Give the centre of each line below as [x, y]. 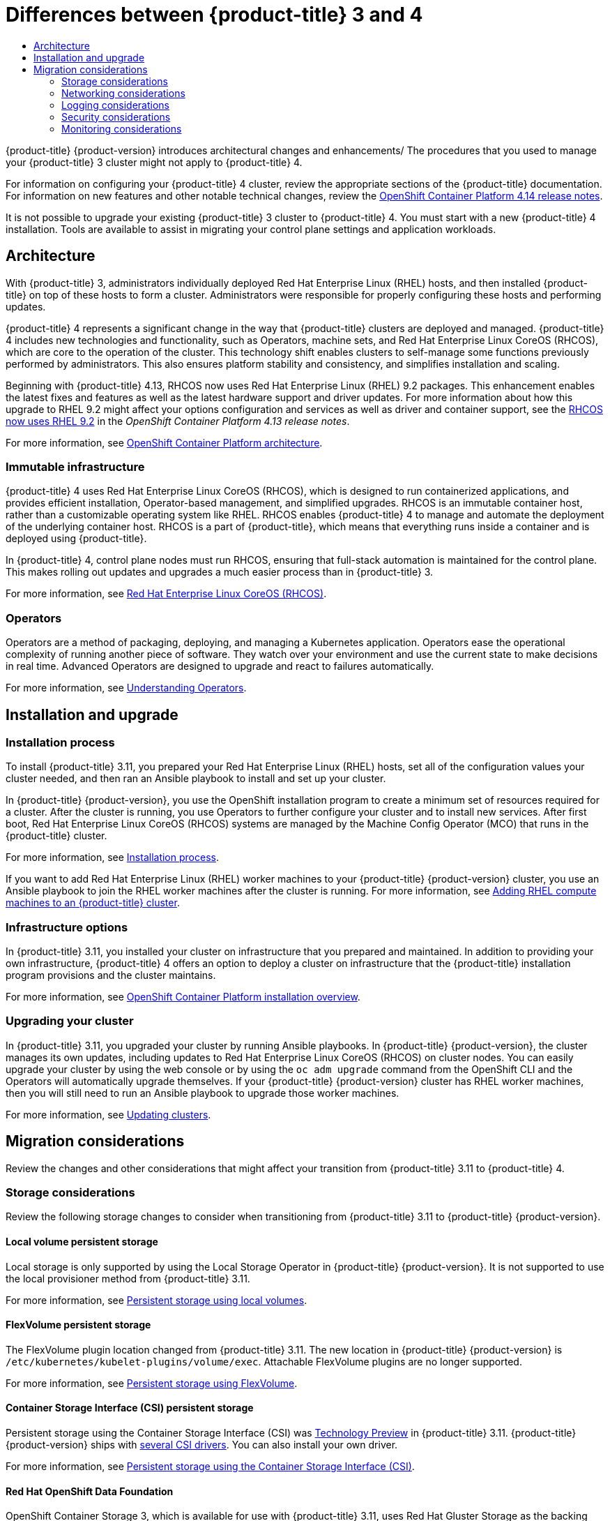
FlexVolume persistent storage [78, 1325]
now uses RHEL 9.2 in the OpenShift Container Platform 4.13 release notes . [178, 421]
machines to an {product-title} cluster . [93, 903]
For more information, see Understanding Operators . [126, 688]
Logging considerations [116, 105]
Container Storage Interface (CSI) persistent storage [130, 1408]
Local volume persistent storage [82, 1242]
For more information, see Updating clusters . [108, 1114]
